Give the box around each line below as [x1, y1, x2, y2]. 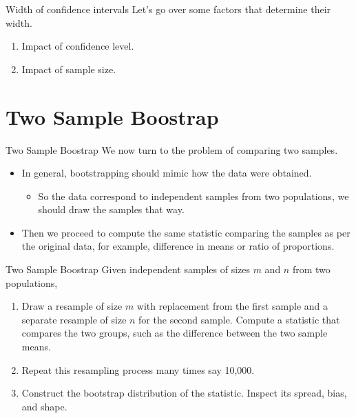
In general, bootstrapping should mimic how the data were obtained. [21, 166, 312, 180]
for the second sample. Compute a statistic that [138, 312, 340, 326]
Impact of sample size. [21, 61, 116, 76]
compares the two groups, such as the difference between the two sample [21, 326, 328, 340]
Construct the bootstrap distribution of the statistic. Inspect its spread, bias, [21, 386, 347, 400]
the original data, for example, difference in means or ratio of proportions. [21, 239, 335, 253]
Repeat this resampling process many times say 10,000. [21, 362, 255, 377]
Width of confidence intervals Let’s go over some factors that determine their [6, 2, 331, 16]
